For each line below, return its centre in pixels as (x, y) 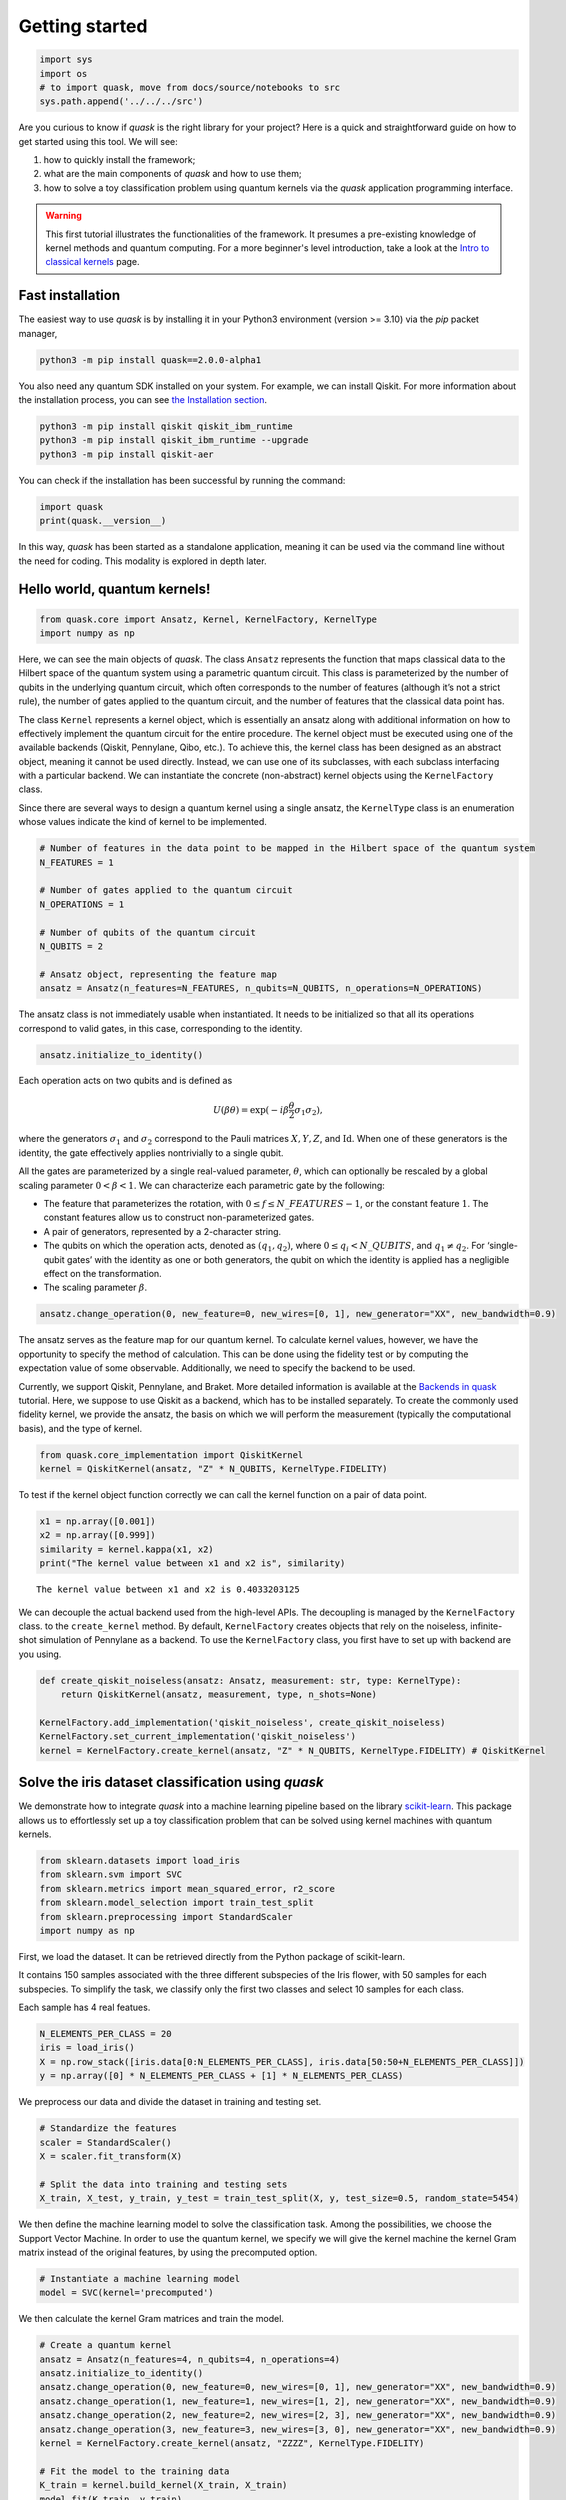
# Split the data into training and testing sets (163, 2184)
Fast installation (69, 295)
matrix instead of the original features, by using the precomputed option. (168, 2252)
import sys (66, 59)
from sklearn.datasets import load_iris (139, 1860)
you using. (40, 1654)
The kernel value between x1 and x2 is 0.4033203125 (168, 1589)
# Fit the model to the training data (134, 2471)
